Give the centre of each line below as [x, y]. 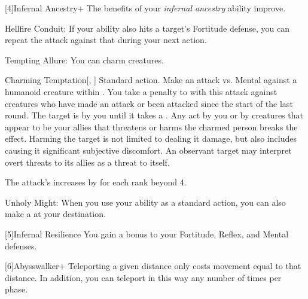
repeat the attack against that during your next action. [106, 40]
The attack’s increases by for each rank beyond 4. [96, 182]
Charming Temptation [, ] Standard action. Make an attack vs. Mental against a [151, 80]
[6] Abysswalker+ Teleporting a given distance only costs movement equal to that [153, 266]
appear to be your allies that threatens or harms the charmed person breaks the [151, 126]
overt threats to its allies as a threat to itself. [87, 162]
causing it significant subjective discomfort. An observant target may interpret [148, 150]
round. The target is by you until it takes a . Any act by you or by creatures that [154, 115]
